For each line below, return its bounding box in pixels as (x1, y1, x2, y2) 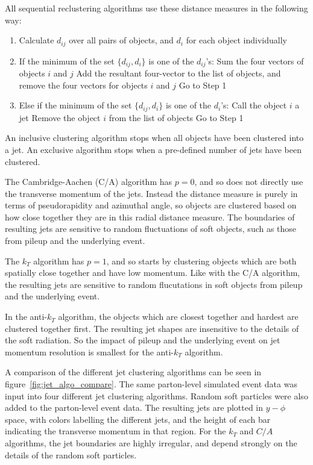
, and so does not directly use (194, 175, 303, 188)
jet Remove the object (19, 111, 101, 123)
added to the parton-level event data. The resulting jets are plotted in (5, 401, 264, 414)
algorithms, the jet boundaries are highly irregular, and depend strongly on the (5, 436, 297, 449)
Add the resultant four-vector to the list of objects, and (76, 67, 281, 80)
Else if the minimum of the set (19, 99, 132, 111)
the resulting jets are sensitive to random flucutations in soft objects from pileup (5, 278, 303, 290)
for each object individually (186, 34, 287, 46)
